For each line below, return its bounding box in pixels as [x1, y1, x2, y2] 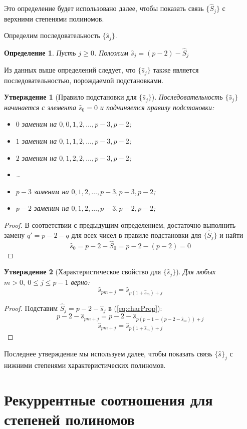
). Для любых [176, 266, 216, 277]
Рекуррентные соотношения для [4, 389, 213, 410]
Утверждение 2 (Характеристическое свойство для [4, 266, 161, 277]
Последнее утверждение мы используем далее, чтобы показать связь [4, 348, 212, 358]
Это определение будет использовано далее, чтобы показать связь [4, 3, 204, 14]
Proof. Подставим [4, 302, 58, 313]
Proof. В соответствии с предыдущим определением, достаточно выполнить [4, 220, 236, 230]
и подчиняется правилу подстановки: [100, 102, 214, 112]
